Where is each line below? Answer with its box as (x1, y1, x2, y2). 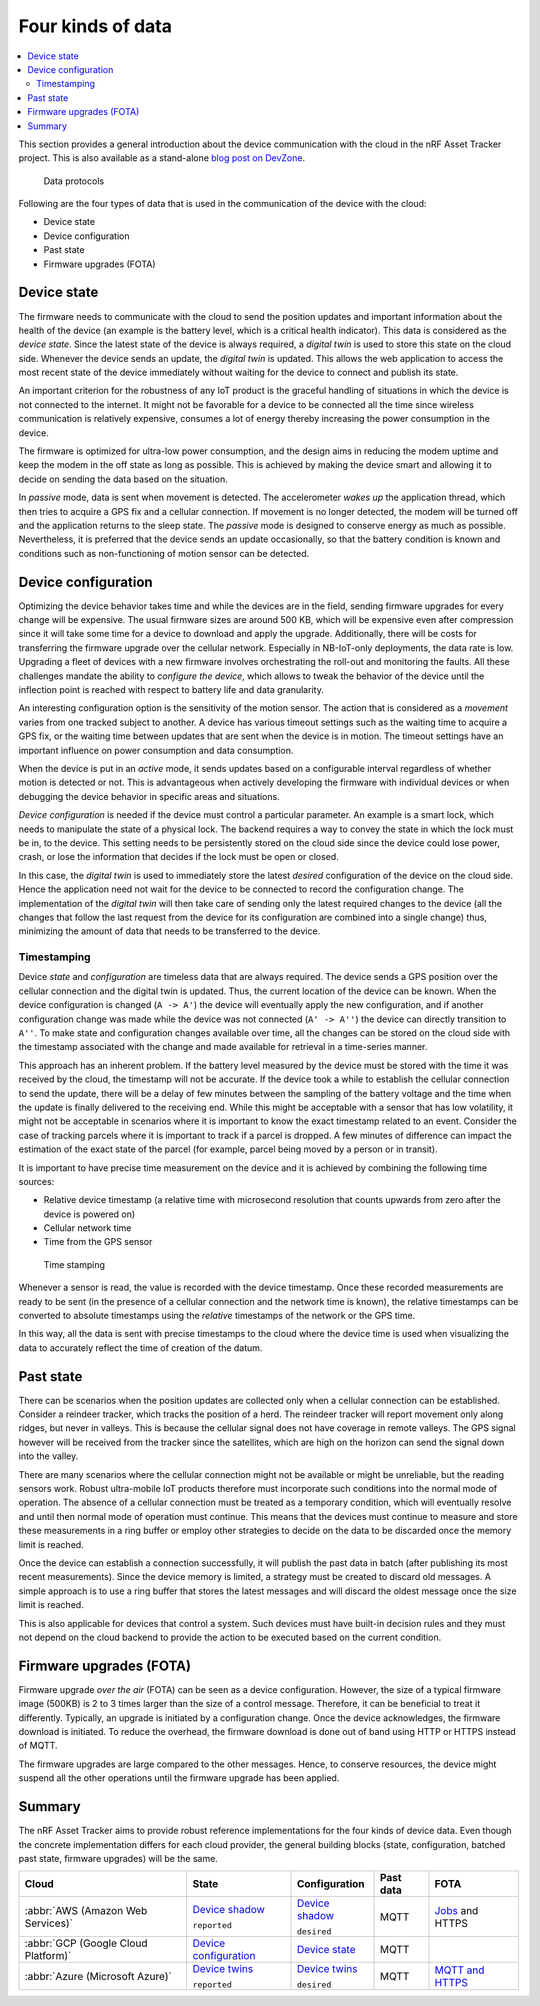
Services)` (24, 1916, 74, 1930)
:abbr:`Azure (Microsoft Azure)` (24, 1969, 172, 1983)
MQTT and (434, 1963, 485, 1977)
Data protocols (43, 175, 105, 187)
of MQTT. (18, 1740, 59, 1752)
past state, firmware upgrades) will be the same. (18, 1852, 219, 1864)
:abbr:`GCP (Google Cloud (24, 1936, 148, 1950)
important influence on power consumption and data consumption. (18, 744, 294, 756)
